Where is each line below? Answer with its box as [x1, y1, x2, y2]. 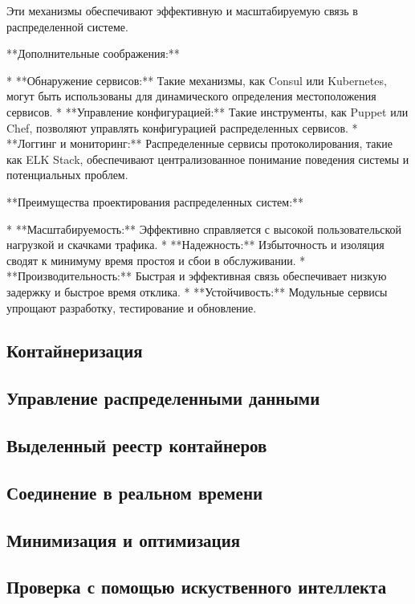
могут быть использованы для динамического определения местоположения [6, 88, 376, 104]
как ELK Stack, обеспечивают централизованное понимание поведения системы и [6, 150, 409, 167]
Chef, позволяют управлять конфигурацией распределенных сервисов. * [6, 119, 358, 136]
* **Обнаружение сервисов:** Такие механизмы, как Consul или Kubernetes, [6, 71, 387, 88]
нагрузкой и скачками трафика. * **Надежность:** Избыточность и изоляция [6, 236, 384, 253]
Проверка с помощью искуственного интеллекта [6, 574, 387, 599]
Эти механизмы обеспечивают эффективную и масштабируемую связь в [6, 2, 358, 18]
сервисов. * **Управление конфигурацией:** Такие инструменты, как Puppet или [6, 103, 409, 120]
